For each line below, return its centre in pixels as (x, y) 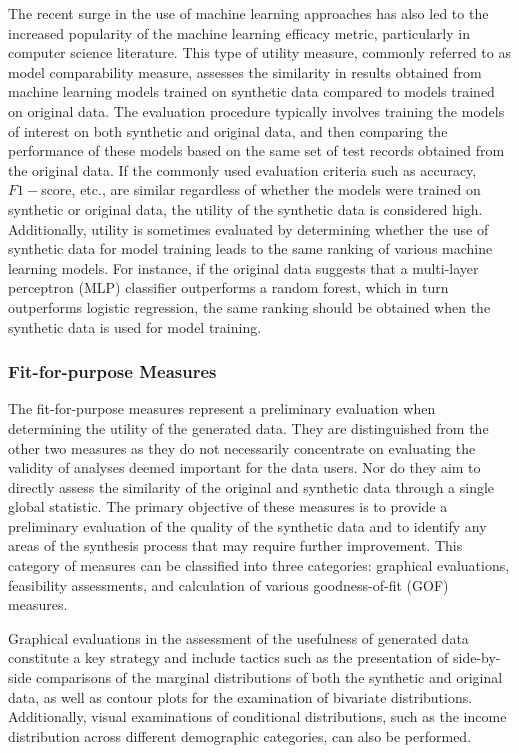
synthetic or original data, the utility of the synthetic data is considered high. (245, 208)
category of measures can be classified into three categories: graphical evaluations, (259, 565)
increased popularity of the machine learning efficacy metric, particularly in (239, 32)
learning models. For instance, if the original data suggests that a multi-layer (243, 267)
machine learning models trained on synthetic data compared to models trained (251, 91)
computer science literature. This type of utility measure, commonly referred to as (259, 52)
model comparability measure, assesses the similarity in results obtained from (245, 71)
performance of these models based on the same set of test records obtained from (256, 150)
